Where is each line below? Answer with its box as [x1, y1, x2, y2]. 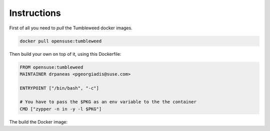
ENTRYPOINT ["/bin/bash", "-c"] [19, 85, 99, 91]
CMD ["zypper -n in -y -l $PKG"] [19, 106, 102, 112]
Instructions [9, 7, 61, 18]
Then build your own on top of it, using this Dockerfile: [9, 51, 121, 57]
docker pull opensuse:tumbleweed [19, 38, 102, 44]
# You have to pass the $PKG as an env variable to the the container [19, 99, 197, 105]
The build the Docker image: [9, 119, 68, 125]
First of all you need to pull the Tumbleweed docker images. [9, 25, 132, 31]
